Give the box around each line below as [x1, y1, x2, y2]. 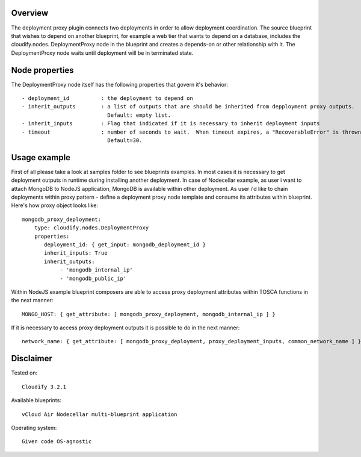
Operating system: [11, 424, 57, 431]
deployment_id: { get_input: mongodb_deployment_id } [44, 241, 206, 248]
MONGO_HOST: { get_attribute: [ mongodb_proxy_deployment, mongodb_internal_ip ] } [22, 311, 276, 317]
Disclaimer [11, 353, 52, 364]
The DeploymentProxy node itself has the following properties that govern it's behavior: [11, 81, 229, 88]
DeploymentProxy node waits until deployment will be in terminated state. [11, 49, 194, 57]
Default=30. [107, 137, 143, 144]
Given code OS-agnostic [22, 438, 92, 445]
